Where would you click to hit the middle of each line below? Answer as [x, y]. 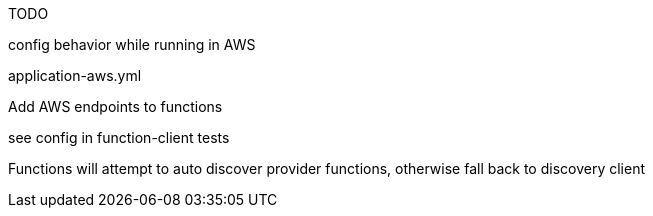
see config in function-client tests [119, 137]
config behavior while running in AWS [132, 44]
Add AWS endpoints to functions [115, 106]
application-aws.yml [75, 75]
